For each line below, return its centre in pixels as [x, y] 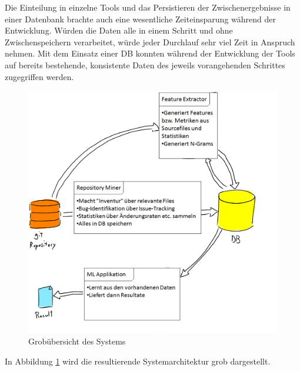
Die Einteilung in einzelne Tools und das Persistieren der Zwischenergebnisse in [148, 7]
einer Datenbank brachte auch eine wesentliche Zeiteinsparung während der [140, 19]
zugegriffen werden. [39, 76]
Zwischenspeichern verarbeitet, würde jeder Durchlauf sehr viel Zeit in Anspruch [150, 42]
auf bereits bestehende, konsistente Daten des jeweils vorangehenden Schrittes [145, 64]
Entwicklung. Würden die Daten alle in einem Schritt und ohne [119, 30]
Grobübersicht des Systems [77, 341]
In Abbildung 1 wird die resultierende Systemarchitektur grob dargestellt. [138, 361]
